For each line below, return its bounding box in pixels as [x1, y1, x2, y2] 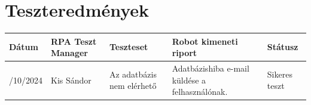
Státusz [267, 41, 298, 53]
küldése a [172, 73, 206, 86]
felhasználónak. [172, 85, 228, 98]
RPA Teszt [51, 35, 97, 47]
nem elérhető [109, 79, 157, 92]
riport [172, 47, 197, 59]
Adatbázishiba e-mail [172, 62, 249, 75]
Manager [51, 47, 88, 59]
